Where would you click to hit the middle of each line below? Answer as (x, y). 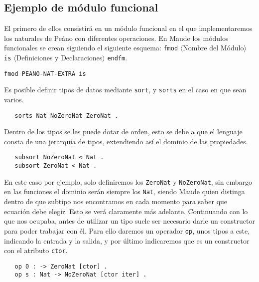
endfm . (117, 58)
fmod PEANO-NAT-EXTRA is (45, 74)
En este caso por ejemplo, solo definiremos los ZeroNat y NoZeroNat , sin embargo (128, 181)
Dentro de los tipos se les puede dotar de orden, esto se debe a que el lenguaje (123, 132)
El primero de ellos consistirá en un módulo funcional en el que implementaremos (128, 28)
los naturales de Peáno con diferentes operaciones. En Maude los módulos (116, 38)
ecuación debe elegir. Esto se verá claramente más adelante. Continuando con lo (126, 211)
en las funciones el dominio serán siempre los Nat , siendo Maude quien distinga (125, 191)
